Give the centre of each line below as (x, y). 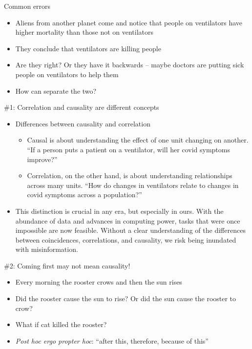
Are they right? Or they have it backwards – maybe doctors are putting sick (130, 65)
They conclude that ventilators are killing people (88, 48)
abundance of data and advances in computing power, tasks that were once (128, 220)
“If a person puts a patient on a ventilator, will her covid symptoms (128, 149)
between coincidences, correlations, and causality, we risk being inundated (126, 239)
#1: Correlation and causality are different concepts (82, 107)
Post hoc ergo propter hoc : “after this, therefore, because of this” (112, 340)
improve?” (42, 159)
